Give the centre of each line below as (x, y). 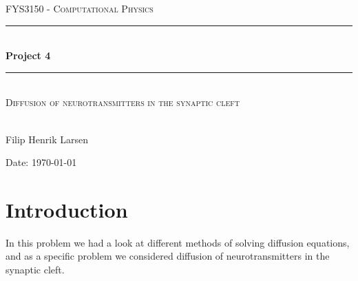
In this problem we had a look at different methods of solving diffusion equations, (178, 242)
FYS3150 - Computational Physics (80, 8)
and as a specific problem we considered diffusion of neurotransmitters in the (168, 256)
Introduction (67, 209)
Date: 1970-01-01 (41, 162)
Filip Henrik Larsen (47, 139)
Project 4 (28, 55)
